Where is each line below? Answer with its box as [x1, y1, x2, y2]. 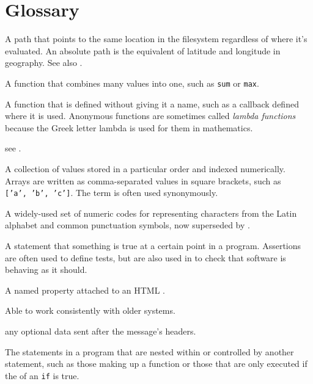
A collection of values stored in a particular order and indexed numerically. [5, 162, 285, 175]
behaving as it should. [5, 263, 87, 276]
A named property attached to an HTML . [5, 283, 165, 296]
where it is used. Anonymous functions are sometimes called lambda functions [5, 109, 296, 122]
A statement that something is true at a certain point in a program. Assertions [5, 239, 301, 252]
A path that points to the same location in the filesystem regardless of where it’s [5, 32, 307, 45]
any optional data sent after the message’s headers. [5, 324, 196, 337]
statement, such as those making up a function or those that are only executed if [5, 357, 307, 370]
